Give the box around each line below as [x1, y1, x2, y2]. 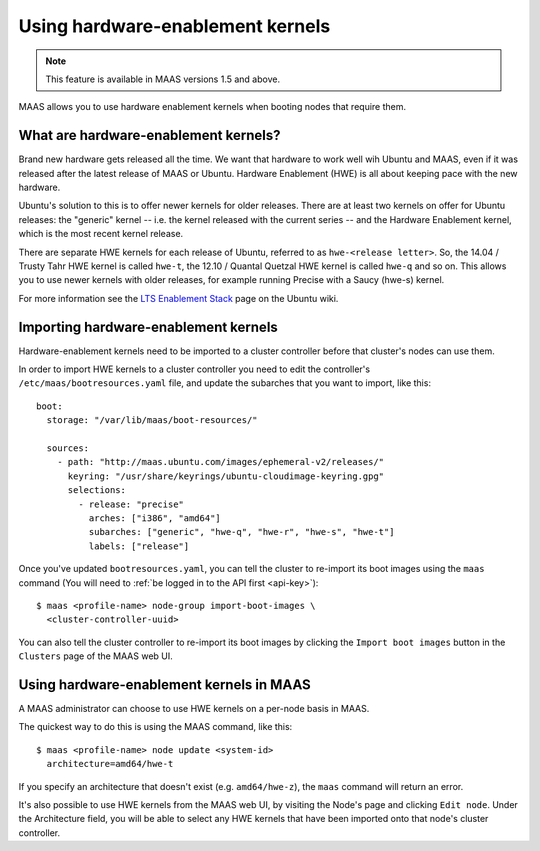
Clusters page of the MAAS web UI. [18, 650, 174, 662]
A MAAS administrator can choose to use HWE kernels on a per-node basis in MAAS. [18, 702, 370, 714]
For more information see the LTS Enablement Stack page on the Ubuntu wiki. [18, 292, 339, 304]
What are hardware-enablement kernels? [18, 127, 281, 144]
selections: [67, 485, 127, 496]
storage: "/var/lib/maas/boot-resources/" [46, 415, 259, 426]
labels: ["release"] [88, 540, 190, 552]
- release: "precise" [78, 498, 185, 510]
